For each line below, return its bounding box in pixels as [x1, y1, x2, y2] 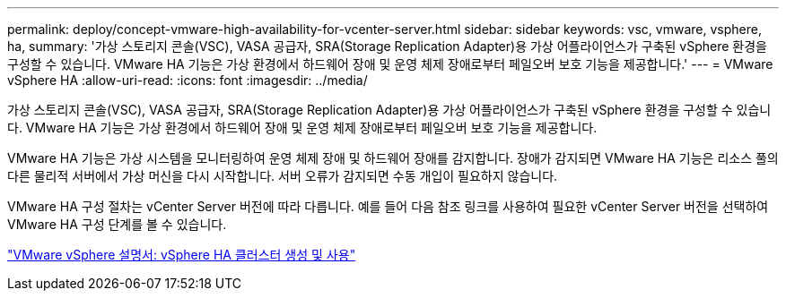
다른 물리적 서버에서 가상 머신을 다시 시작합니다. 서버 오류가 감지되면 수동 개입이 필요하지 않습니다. [7, 168, 558, 183]
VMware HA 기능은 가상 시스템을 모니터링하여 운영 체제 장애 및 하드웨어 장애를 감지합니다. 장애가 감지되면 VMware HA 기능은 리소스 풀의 [7, 150, 779, 166]
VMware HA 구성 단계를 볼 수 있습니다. [7, 217, 227, 232]
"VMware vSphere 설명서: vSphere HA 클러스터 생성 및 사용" [7, 247, 356, 262]
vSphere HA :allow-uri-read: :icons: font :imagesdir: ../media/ [7, 72, 368, 88]
